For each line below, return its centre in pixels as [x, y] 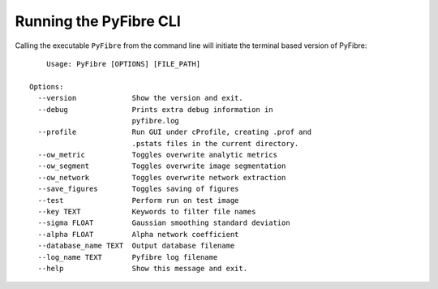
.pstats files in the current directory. [215, 143]
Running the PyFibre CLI [98, 21]
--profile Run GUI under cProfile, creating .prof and [175, 132]
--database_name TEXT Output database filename [136, 246]
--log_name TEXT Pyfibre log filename [128, 257]
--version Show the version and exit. [140, 98]
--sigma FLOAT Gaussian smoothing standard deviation [164, 223]
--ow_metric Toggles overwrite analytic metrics [157, 155]
